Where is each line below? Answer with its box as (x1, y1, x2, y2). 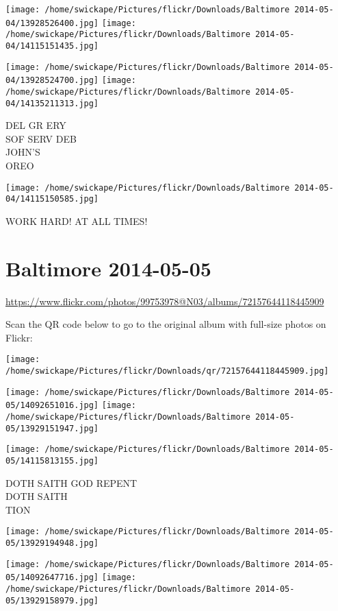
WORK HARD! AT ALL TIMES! (5, 213, 148, 228)
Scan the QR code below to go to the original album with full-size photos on (5, 317, 326, 331)
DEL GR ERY (5, 118, 66, 132)
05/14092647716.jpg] (5, 573, 99, 583)
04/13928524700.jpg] (5, 75, 99, 86)
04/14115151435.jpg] (5, 40, 99, 51)
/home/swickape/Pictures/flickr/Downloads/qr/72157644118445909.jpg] (5, 366, 329, 376)
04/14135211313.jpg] (5, 98, 99, 108)
